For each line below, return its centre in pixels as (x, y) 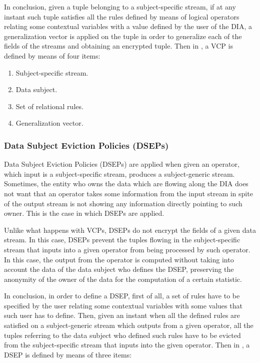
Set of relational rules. (49, 106)
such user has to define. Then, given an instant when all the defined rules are (122, 315)
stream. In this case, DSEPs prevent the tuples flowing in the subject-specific (122, 240)
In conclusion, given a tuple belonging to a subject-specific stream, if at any (120, 7)
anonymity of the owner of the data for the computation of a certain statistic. (123, 279)
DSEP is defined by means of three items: (68, 354)
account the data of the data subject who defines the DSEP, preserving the (119, 269)
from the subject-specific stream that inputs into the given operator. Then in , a (127, 345)
